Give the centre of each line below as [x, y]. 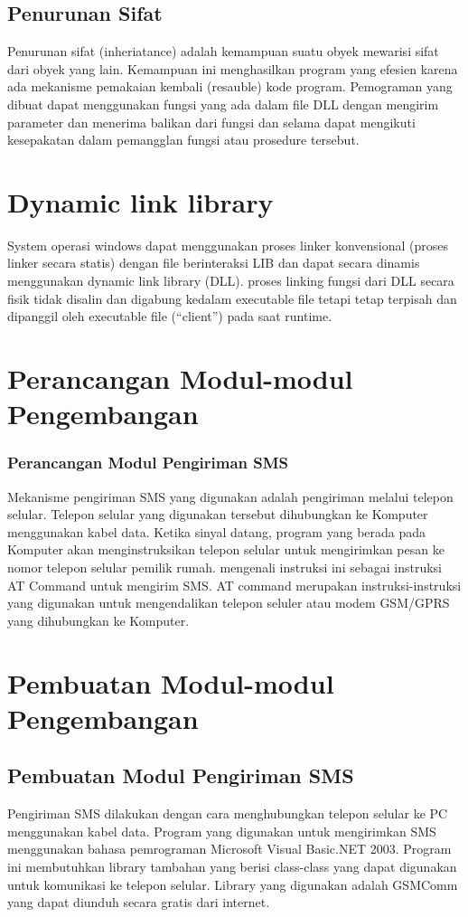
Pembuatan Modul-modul [171, 682]
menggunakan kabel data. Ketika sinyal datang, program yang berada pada [217, 531]
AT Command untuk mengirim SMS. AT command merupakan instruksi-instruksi [234, 585]
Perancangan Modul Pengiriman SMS [148, 463]
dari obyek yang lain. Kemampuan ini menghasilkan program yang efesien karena [233, 68]
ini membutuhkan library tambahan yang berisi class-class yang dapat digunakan [232, 866]
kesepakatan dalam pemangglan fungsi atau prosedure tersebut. [183, 140]
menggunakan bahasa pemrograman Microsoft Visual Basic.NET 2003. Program [229, 849]
